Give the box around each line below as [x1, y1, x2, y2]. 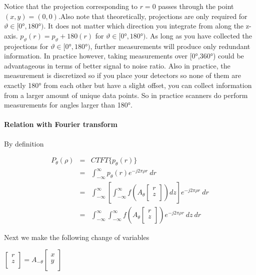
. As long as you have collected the [145, 30, 252, 40]
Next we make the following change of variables [4, 232, 149, 242]
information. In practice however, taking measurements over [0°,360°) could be [4, 50, 244, 61]
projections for [4, 40, 48, 51]
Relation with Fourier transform [4, 119, 117, 129]
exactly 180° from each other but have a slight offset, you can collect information [4, 79, 252, 90]
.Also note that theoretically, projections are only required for [58, 10, 247, 21]
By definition [4, 138, 44, 148]
